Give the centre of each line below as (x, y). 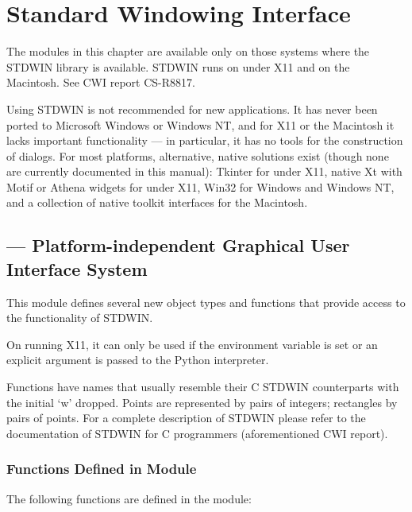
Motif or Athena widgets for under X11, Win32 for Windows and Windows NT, (200, 186)
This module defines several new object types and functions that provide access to (206, 302)
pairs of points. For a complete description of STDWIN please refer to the (186, 418)
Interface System (77, 268)
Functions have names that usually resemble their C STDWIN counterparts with (203, 387)
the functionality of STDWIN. (80, 318)
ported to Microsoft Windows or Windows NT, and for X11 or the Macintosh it (200, 124)
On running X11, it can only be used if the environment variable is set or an (192, 344)
